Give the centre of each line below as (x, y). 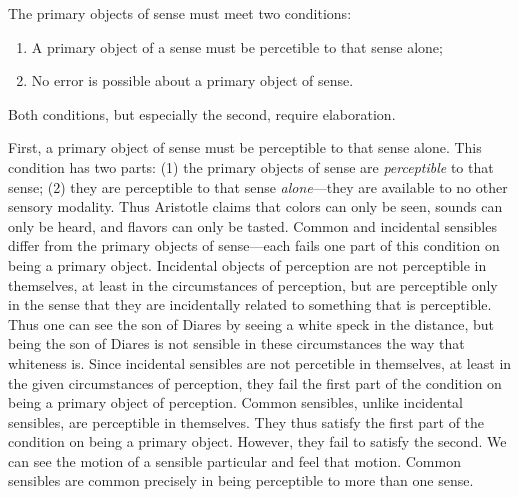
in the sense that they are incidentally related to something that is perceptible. (250, 304)
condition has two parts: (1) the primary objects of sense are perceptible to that (251, 166)
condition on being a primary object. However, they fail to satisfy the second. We (257, 441)
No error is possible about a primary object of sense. (192, 80)
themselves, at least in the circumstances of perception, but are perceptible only (253, 284)
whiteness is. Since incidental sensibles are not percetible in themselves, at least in (260, 362)
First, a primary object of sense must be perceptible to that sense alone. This (245, 147)
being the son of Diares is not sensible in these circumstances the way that (236, 343)
